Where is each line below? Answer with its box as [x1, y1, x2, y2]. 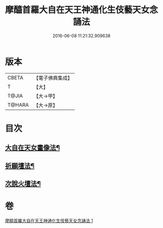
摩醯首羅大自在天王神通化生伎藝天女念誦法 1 [5, 217, 93, 223]
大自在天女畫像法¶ [5, 144, 60, 152]
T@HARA [7, 101, 29, 108]
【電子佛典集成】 [33, 75, 73, 81]
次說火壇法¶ [5, 180, 41, 188]
